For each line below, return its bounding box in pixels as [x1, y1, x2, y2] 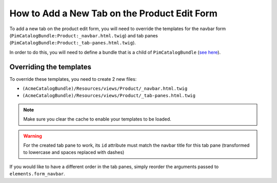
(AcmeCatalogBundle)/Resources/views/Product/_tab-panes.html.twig [22, 93, 196, 99]
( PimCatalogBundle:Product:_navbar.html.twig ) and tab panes [9, 32, 159, 38]
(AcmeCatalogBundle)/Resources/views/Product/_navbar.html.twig [22, 86, 188, 91]
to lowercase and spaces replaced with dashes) [23, 149, 125, 155]
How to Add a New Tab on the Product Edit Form [9, 8, 218, 19]
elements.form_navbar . [9, 171, 65, 177]
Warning [23, 133, 42, 139]
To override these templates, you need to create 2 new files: [9, 76, 137, 82]
